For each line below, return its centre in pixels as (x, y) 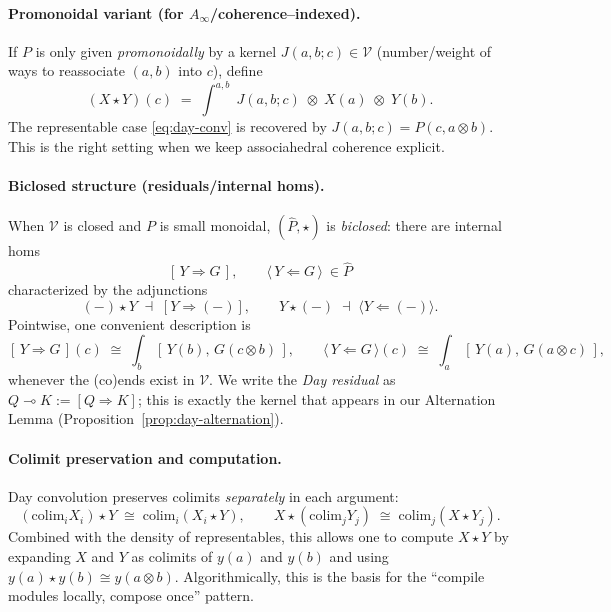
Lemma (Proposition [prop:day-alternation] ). (146, 418)
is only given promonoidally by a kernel (156, 50)
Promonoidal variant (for (96, 12)
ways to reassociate (66, 70)
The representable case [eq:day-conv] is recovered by (167, 126)
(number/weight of (434, 50)
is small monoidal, (215, 225)
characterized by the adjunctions (108, 289)
